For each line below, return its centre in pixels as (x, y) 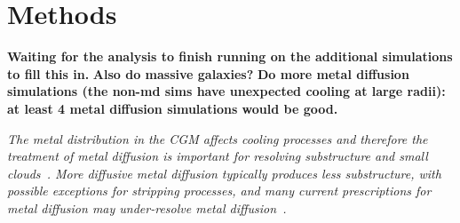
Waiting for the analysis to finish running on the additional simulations (230, 56)
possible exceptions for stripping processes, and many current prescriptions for (219, 191)
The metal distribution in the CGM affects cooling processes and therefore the (218, 138)
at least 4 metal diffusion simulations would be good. (173, 108)
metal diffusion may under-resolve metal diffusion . (147, 207)
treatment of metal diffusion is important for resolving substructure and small (218, 156)
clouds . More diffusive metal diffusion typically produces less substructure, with (224, 173)
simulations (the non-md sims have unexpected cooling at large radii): (226, 91)
